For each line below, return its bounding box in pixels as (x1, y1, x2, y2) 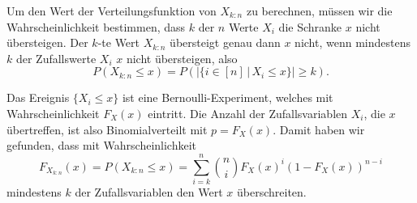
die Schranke (278, 18, 342, 35)
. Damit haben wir (273, 121, 365, 137)
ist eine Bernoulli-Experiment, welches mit (122, 89, 333, 106)
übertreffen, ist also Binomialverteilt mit (6, 121, 208, 137)
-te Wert (97, 34, 140, 51)
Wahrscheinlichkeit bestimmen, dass (6, 18, 186, 35)
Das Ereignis (6, 89, 70, 106)
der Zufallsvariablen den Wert (75, 183, 223, 200)
